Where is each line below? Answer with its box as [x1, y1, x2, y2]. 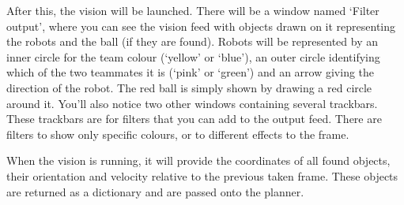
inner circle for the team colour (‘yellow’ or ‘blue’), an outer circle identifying [6, 48, 380, 65]
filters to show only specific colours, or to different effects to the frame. [6, 125, 349, 142]
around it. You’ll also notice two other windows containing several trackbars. [6, 95, 378, 111]
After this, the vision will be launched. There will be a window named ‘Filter [6, 2, 379, 18]
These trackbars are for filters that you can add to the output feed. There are [6, 110, 382, 127]
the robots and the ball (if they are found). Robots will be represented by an [6, 33, 379, 50]
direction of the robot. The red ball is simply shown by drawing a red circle [6, 79, 372, 95]
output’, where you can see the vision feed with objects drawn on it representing [6, 17, 396, 34]
